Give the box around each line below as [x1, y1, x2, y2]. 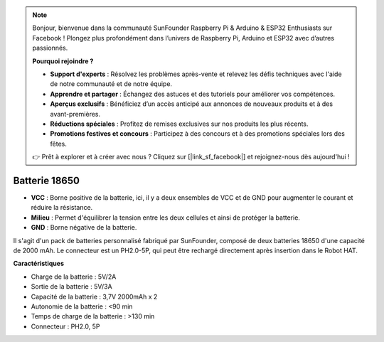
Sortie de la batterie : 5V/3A [31, 282, 113, 291]
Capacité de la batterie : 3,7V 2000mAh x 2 [31, 292, 158, 301]
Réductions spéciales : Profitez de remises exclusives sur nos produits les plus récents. [50, 119, 309, 128]
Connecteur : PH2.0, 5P [31, 322, 100, 331]
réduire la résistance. [31, 203, 93, 212]
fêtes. [50, 139, 67, 148]
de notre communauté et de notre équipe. [50, 80, 173, 88]
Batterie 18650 [13, 174, 80, 186]
